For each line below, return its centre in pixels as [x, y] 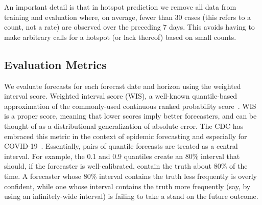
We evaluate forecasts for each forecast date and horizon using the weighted [123, 86]
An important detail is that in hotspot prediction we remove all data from [120, 7]
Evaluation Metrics [55, 64]
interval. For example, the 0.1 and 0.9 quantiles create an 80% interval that [122, 156]
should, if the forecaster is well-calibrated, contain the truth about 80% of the [126, 166]
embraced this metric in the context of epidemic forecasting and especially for [126, 136]
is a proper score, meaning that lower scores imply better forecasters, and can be [130, 116]
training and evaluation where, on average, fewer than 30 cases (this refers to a [128, 17]
